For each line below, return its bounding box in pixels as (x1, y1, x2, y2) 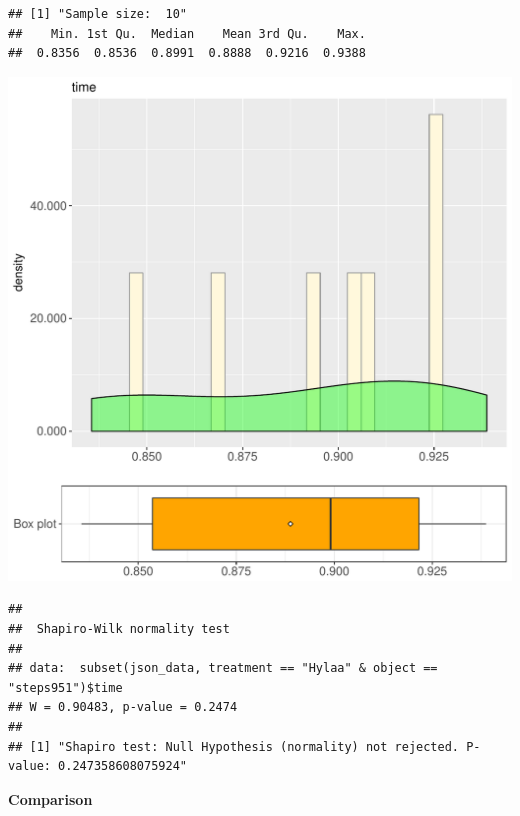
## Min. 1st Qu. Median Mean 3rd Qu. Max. (8, 26, 366, 41)
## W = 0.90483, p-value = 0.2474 (8, 700, 238, 715)
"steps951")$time (8, 680, 123, 695)
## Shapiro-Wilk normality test (8, 621, 230, 636)
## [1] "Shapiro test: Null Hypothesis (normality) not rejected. (8, 739, 460, 754)
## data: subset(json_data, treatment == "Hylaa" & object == (8, 661, 438, 676)
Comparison (8, 788, 93, 809)
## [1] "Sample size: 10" (8, 7, 187, 21)
